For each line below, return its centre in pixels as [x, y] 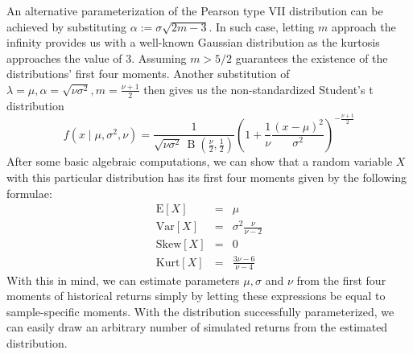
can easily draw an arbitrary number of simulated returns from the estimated [197, 327]
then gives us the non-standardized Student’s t [258, 89]
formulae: [29, 193]
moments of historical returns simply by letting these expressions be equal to [196, 296]
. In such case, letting [262, 26]
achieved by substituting [67, 26]
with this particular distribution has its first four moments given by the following [206, 177]
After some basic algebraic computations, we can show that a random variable [200, 161]
